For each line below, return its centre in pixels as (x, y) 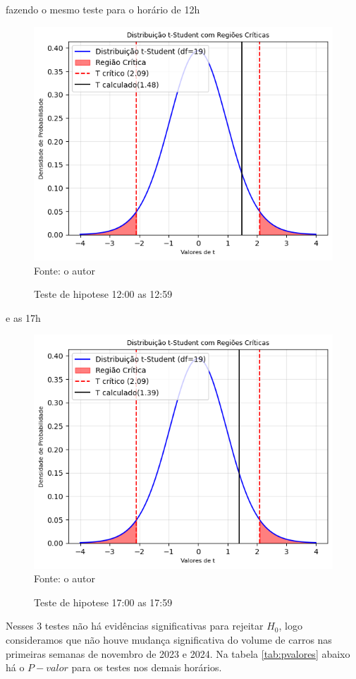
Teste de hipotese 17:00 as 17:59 (103, 602)
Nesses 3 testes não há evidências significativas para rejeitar (135, 626)
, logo (290, 626)
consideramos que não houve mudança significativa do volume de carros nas (169, 639)
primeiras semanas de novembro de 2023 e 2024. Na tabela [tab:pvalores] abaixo (178, 653)
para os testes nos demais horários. (147, 667)
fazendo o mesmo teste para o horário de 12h (103, 9)
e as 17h (23, 317)
